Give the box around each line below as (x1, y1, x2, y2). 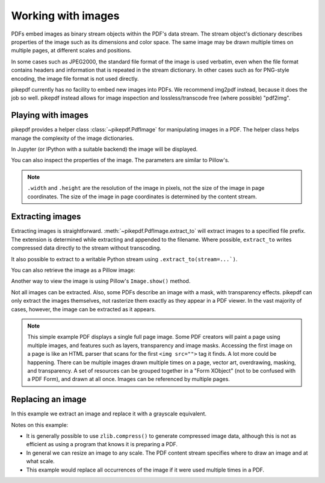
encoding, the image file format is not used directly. (11, 75, 139, 82)
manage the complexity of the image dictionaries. (11, 134, 134, 142)
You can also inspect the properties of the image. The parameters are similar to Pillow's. (11, 157, 230, 164)
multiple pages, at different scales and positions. (11, 47, 132, 54)
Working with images (11, 9, 120, 22)
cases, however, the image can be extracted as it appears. (11, 305, 156, 313)
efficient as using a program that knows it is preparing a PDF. (26, 441, 178, 448)
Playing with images (11, 110, 88, 121)
